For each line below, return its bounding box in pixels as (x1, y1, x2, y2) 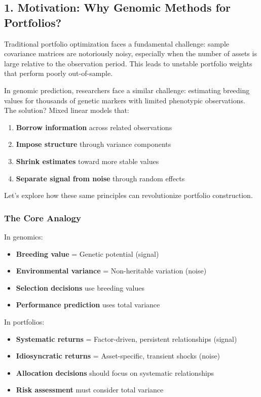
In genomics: (4, 231, 43, 242)
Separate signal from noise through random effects (16, 173, 185, 183)
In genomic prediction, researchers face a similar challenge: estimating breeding (4, 85, 250, 95)
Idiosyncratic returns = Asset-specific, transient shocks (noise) (16, 350, 220, 361)
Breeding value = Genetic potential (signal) (16, 248, 159, 259)
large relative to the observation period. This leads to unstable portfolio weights (4, 58, 252, 68)
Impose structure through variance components (16, 139, 171, 149)
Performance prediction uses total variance (16, 299, 160, 310)
